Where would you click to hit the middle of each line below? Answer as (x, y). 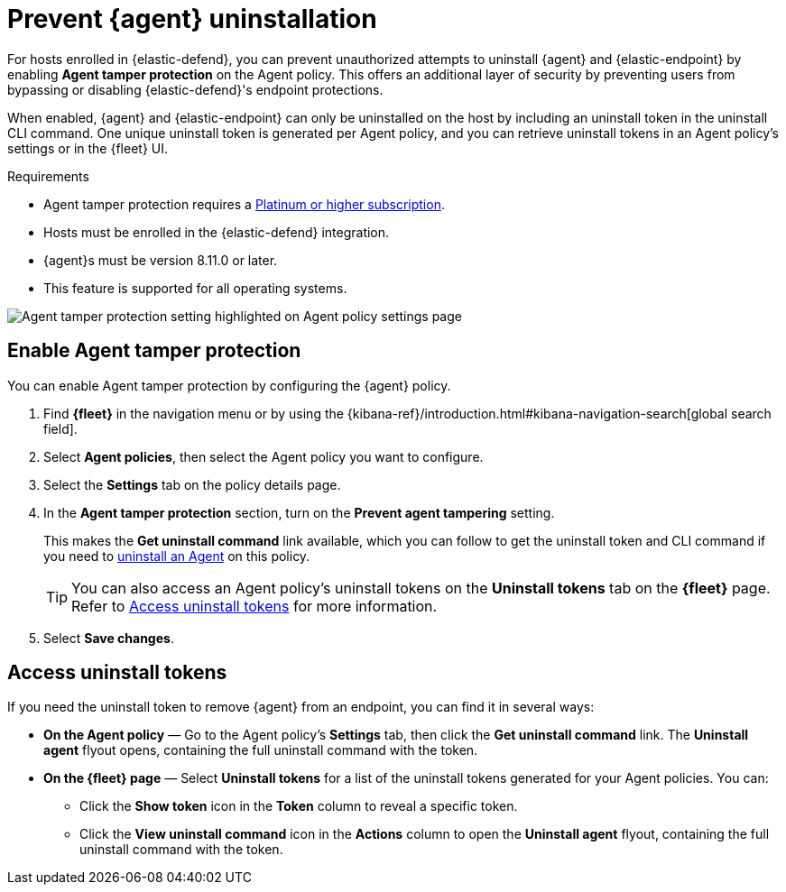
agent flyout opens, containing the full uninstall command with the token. (261, 750)
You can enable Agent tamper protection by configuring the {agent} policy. (229, 385)
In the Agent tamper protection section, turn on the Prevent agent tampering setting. (299, 512)
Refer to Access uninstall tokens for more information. (254, 606)
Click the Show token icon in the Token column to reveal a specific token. (299, 806)
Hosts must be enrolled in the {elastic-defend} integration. (217, 232)
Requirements (48, 176)
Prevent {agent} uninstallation (192, 19)
